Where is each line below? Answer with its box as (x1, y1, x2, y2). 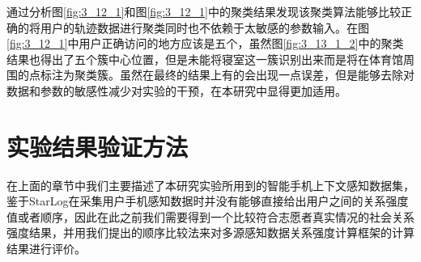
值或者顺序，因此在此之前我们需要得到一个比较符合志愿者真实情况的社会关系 (6, 208, 415, 225)
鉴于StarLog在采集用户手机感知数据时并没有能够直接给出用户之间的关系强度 (6, 192, 409, 209)
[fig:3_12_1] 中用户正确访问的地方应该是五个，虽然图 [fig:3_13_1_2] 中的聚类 (6, 35, 404, 52)
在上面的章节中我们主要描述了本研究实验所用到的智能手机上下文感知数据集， (6, 176, 415, 193)
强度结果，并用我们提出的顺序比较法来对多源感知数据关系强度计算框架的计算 (6, 224, 415, 241)
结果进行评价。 (6, 240, 86, 257)
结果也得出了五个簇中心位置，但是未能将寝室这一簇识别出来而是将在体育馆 (6, 50, 403, 67)
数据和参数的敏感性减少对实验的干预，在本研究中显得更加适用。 (6, 82, 347, 99)
